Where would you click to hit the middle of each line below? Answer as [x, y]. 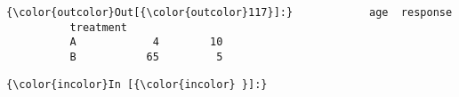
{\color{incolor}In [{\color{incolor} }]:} [137, 84]
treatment [99, 27]
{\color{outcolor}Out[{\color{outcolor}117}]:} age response [229, 12]
